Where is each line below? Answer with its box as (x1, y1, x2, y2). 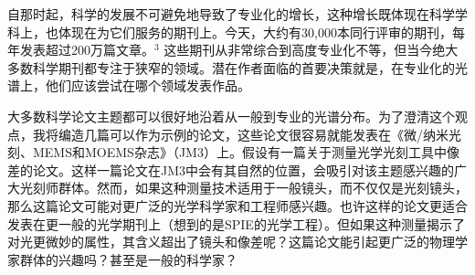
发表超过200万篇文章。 (19, 40, 154, 59)
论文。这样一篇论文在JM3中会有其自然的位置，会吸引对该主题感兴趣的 (32, 160, 455, 179)
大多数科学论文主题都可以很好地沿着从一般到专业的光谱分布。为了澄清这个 (7, 106, 455, 125)
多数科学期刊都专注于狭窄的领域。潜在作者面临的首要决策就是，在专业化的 (7, 58, 455, 77)
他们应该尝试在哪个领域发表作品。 (45, 76, 250, 95)
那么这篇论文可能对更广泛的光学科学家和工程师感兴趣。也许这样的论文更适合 (7, 196, 468, 215)
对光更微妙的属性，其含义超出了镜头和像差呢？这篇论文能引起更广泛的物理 (7, 232, 455, 251)
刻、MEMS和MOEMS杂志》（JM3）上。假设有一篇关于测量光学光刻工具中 (7, 143, 447, 162)
